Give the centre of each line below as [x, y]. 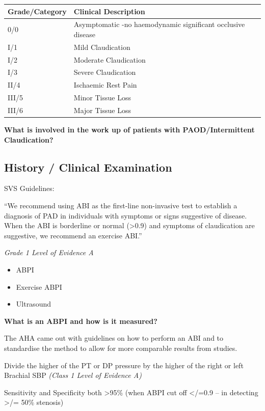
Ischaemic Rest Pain [105, 85]
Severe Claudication [105, 72]
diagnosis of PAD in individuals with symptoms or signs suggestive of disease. [126, 215]
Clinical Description [109, 11]
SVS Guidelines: [29, 188]
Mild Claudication [102, 47]
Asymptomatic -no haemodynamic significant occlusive [159, 24]
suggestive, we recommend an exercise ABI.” [73, 235]
